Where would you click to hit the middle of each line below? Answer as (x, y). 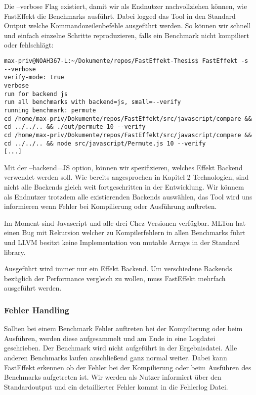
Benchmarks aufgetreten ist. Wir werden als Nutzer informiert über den (113, 377)
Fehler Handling (37, 310)
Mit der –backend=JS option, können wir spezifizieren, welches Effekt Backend (123, 167)
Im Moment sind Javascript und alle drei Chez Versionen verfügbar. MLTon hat (125, 222)
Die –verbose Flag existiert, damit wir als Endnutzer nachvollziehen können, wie (126, 6)
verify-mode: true (34, 77)
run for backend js (36, 94)
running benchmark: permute (50, 110)
